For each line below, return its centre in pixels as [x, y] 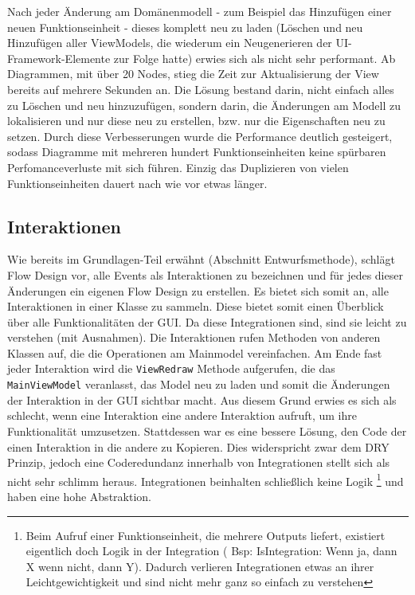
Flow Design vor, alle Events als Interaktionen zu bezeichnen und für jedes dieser [205, 274]
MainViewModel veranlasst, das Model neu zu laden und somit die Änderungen [199, 384]
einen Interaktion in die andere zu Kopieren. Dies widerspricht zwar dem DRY [198, 446]
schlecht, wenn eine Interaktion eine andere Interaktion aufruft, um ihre [182, 415]
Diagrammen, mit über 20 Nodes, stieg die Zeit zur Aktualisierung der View [193, 74]
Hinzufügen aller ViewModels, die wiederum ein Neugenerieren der [170, 43]
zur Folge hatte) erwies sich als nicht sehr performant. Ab [254, 58]
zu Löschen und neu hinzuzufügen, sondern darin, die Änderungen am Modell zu [204, 105]
